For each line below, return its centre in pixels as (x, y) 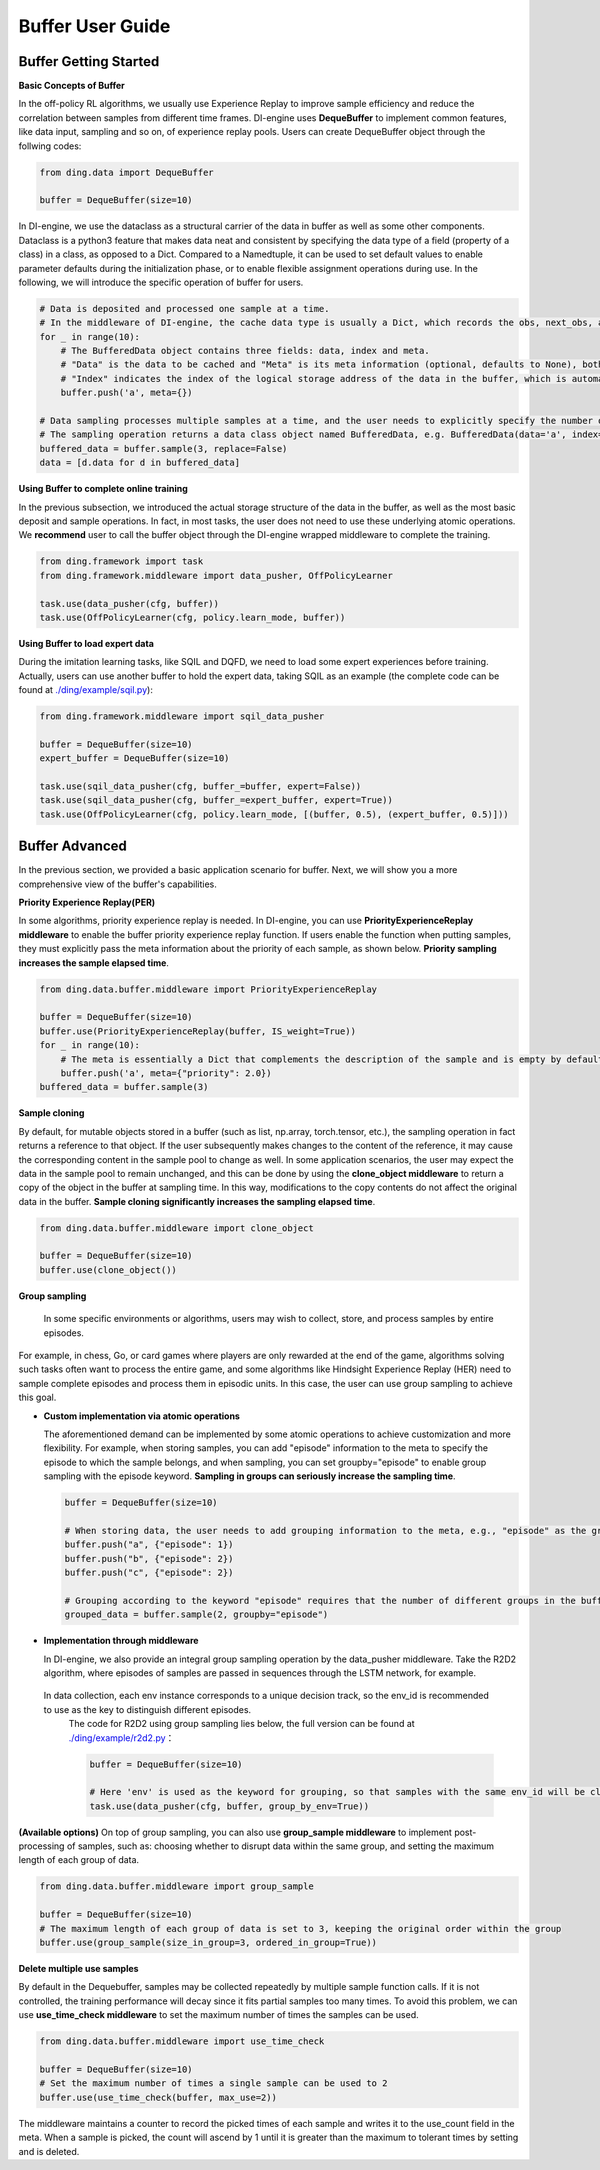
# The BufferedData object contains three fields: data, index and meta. (245, 351)
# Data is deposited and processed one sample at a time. (184, 308)
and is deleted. (49, 2151)
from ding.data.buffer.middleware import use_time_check (182, 2041)
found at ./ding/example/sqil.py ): (86, 690)
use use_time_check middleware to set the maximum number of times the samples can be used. (218, 2015)
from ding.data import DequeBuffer (126, 172)
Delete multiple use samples (78, 1969)
